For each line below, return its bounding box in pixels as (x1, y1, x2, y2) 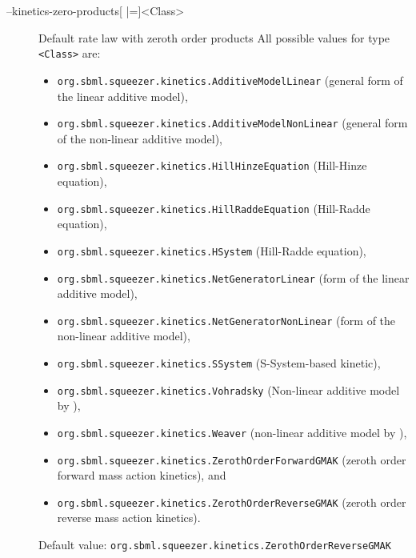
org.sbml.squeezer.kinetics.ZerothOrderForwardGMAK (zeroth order (57, 451, 406, 468)
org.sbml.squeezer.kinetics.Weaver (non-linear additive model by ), (57, 424, 407, 440)
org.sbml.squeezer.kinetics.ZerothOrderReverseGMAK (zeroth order (57, 493, 406, 510)
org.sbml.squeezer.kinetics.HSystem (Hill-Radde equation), (57, 242, 366, 259)
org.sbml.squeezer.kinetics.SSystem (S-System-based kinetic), (57, 355, 381, 371)
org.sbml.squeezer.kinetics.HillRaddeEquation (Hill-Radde (57, 199, 370, 216)
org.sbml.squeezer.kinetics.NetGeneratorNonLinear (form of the (57, 311, 396, 328)
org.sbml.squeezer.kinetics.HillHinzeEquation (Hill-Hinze (57, 157, 367, 174)
